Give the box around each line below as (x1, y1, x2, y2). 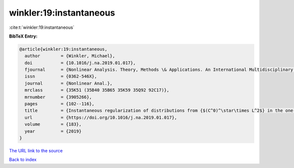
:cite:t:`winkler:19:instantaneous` (9, 24, 74, 30)
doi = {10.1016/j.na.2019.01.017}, (24, 60, 136, 65)
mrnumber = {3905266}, (24, 94, 92, 100)
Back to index (9, 157, 37, 163)
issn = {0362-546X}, (24, 74, 98, 79)
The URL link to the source (9, 147, 63, 153)
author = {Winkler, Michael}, (24, 53, 115, 59)
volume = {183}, (24, 122, 82, 127)
